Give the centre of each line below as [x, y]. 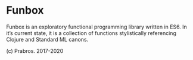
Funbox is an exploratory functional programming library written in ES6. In [97, 27]
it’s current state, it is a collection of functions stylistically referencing [91, 33]
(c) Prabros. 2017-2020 [35, 50]
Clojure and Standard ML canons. [47, 39]
